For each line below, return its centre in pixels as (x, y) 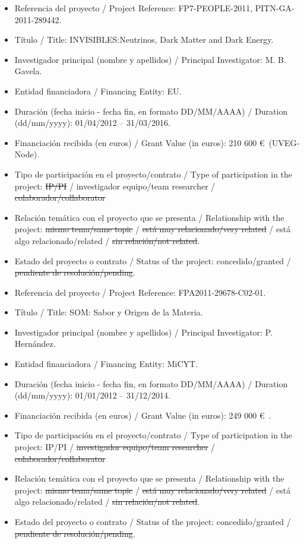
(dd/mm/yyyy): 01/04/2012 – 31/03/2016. (92, 123)
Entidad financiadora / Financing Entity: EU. (98, 91)
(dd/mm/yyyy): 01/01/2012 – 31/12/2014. (92, 395)
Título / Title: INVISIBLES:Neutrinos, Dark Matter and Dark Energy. (144, 39)
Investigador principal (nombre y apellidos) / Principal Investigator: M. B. (150, 59)
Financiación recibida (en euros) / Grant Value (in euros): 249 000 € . (143, 415)
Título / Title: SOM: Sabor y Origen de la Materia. (109, 312)
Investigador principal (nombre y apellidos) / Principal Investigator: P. (143, 332)
